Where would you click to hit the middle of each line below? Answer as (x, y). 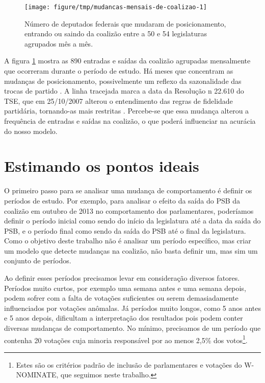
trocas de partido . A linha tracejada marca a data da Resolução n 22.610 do (124, 91)
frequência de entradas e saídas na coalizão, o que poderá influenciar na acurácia (130, 121)
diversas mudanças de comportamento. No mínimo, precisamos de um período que (132, 328)
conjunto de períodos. (38, 261)
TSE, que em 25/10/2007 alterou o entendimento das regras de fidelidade (118, 100)
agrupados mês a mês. (59, 43)
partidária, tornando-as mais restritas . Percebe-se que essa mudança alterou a (127, 111)
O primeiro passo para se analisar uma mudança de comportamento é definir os (128, 190)
